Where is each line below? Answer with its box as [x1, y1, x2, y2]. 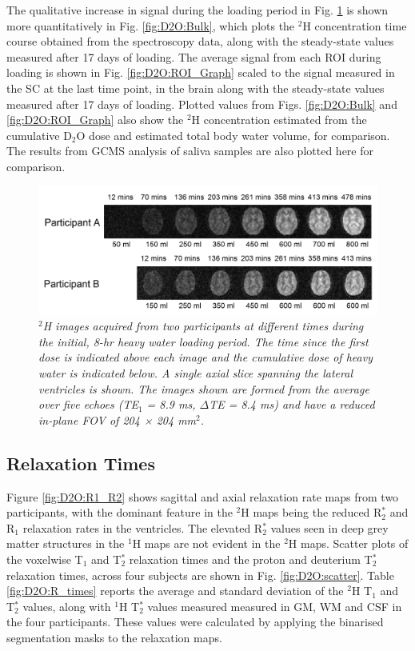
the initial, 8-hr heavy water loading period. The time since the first [38, 333, 369, 349]
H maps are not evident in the [132, 535, 281, 552]
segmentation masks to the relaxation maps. [6, 629, 222, 645]
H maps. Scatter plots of [288, 535, 409, 552]
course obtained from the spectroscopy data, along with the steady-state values [6, 33, 394, 50]
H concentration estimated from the [191, 111, 367, 128]
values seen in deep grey [270, 519, 389, 536]
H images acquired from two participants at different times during [42, 318, 364, 334]
